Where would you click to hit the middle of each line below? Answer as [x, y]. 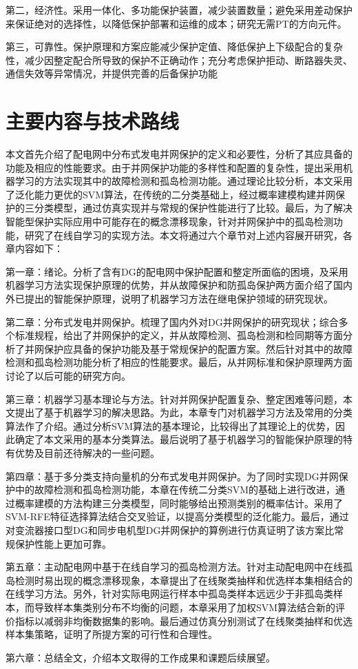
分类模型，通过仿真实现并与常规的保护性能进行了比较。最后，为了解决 [193, 208]
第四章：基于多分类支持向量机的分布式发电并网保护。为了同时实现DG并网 [172, 476]
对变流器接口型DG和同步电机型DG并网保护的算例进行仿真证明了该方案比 [170, 529]
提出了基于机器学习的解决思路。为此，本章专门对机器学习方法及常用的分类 [183, 412]
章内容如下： [34, 248]
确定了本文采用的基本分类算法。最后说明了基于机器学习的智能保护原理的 [179, 439]
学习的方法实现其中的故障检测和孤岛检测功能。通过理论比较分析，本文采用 [183, 181]
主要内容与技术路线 [93, 121]
